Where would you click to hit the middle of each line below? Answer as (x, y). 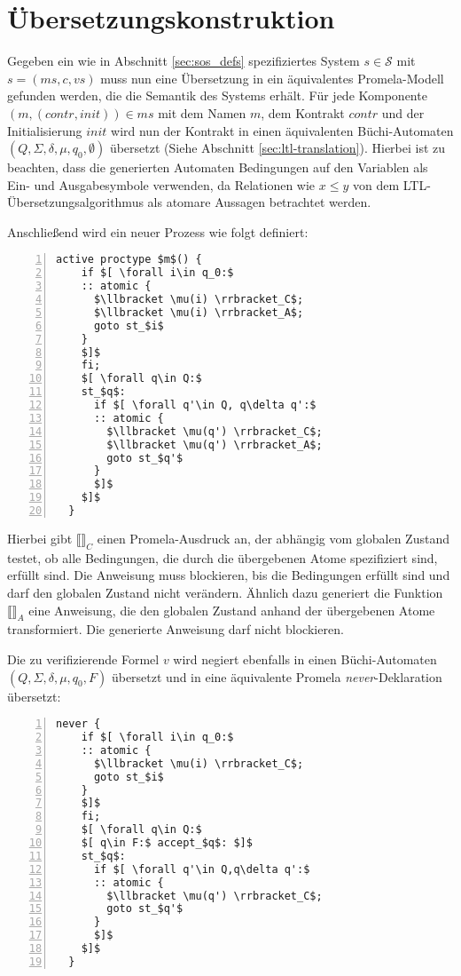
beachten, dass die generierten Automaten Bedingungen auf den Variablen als (218, 167)
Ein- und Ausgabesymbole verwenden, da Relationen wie (161, 184)
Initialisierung (45, 130)
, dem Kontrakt (303, 112)
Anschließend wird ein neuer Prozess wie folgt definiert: (158, 231)
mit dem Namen (202, 112)
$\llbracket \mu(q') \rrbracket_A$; (215, 444)
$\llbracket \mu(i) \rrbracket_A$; (199, 312)
